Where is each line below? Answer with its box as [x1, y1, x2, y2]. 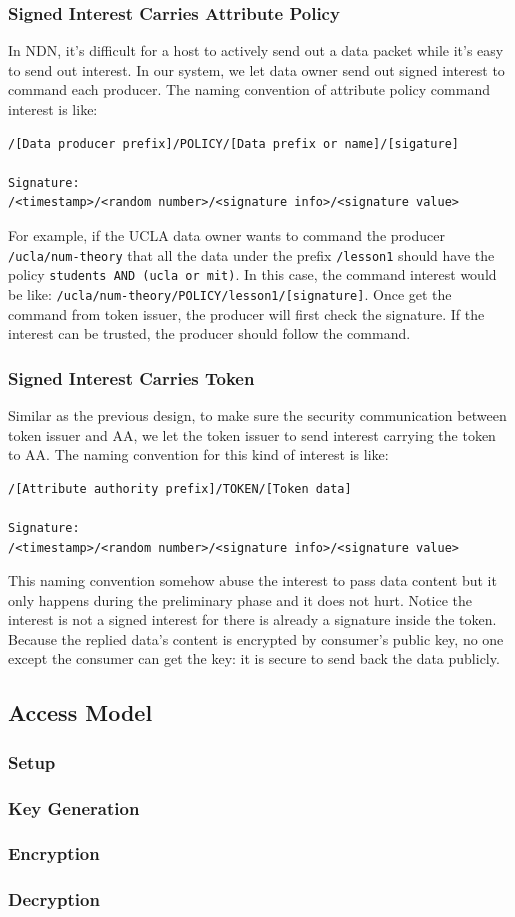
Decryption [8, 887, 100, 912]
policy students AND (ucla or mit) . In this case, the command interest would [8, 264, 497, 285]
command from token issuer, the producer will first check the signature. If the [8, 303, 485, 324]
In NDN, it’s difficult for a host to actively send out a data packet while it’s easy [8, 40, 504, 61]
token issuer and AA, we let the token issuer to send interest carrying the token [8, 424, 496, 445]
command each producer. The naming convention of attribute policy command [8, 79, 490, 100]
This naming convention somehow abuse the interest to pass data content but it [8, 570, 497, 591]
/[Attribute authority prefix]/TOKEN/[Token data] [8, 481, 352, 496]
